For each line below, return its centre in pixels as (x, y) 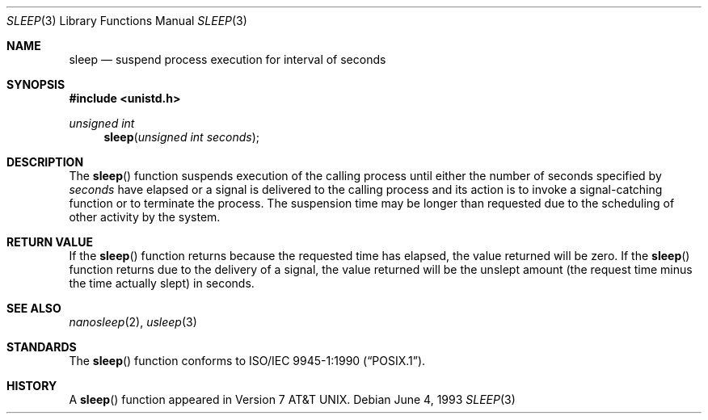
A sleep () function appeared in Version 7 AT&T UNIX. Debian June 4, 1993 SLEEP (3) (292, 399)
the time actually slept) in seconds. (162, 283)
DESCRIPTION (45, 162)
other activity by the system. (145, 217)
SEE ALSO (34, 308)
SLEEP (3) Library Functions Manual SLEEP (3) (127, 21)
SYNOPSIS (36, 84)
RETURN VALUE (50, 242)
